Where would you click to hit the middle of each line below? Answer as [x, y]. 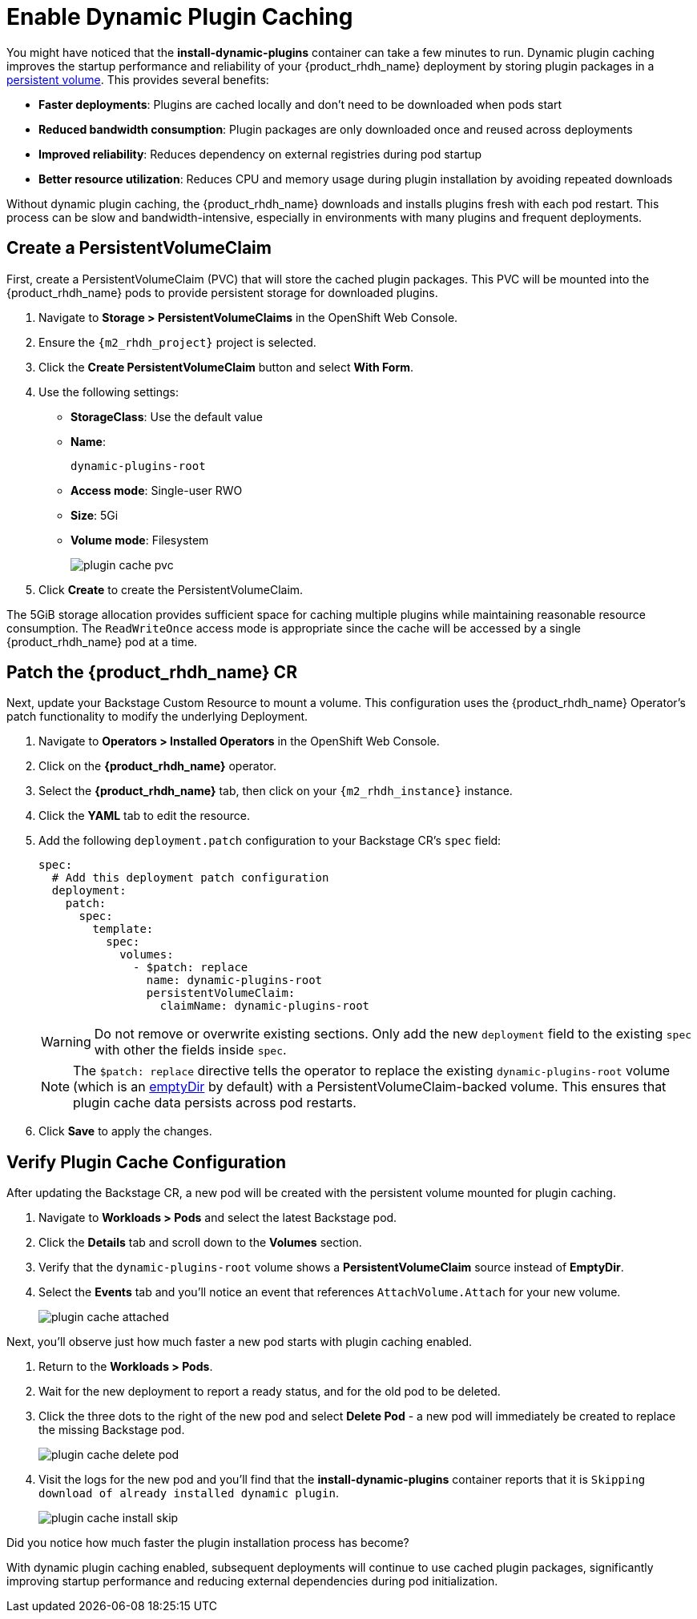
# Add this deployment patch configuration [190, 878]
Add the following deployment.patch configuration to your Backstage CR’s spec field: [270, 841]
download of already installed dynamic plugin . [189, 1493]
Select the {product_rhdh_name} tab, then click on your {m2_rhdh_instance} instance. [276, 791]
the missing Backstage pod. [112, 1430]
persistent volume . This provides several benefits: [138, 79]
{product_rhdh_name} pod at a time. [102, 641]
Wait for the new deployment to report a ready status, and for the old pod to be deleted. [270, 1392]
